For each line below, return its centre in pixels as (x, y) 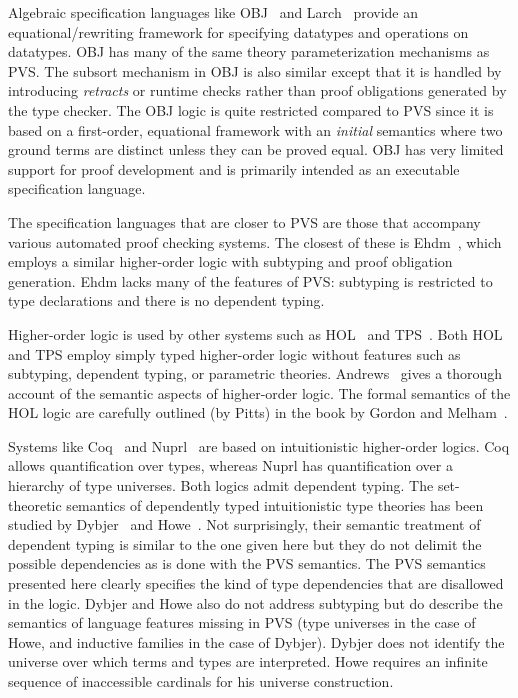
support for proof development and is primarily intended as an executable (234, 168)
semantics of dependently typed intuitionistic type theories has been (275, 504)
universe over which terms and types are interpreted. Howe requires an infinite (248, 661)
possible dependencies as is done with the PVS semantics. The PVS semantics (247, 563)
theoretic (35, 504)
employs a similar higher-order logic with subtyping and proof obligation (230, 261)
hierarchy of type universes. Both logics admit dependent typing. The (221, 485)
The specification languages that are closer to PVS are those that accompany (244, 221)
